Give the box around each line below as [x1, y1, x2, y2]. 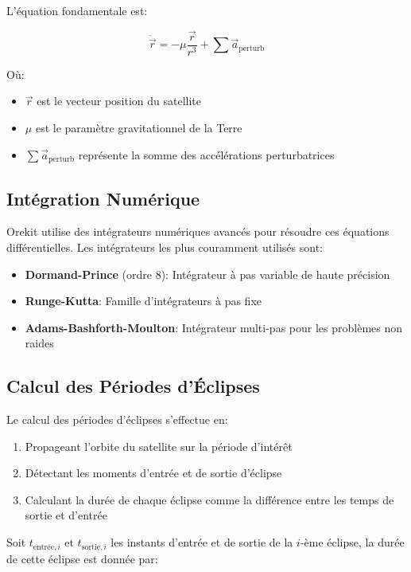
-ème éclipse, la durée [300, 534, 405, 550]
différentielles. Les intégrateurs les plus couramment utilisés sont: [6, 238, 323, 255]
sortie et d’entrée [25, 507, 107, 523]
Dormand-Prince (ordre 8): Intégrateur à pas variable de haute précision [25, 265, 390, 282]
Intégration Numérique [6, 186, 200, 210]
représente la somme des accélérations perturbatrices [78, 146, 335, 163]
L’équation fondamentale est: [6, 2, 148, 18]
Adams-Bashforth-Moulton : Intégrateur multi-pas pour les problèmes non [25, 319, 403, 335]
